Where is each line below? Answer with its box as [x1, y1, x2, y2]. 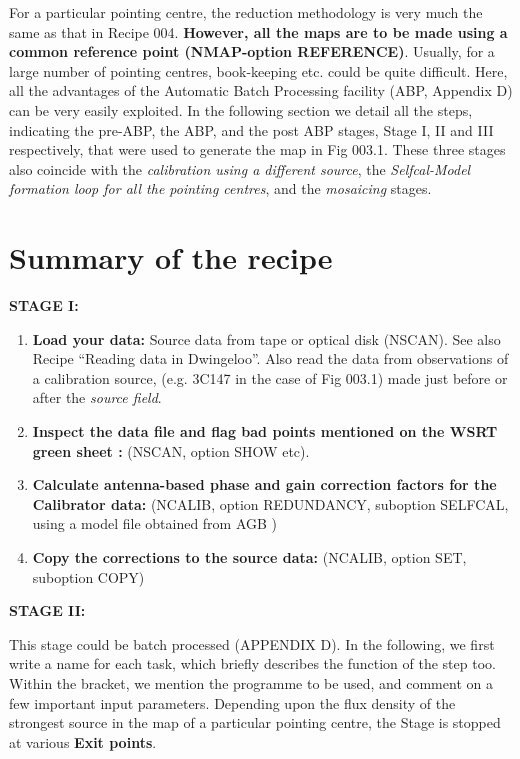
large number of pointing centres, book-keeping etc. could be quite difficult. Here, [9, 60, 508, 81]
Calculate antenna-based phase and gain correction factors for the [32, 474, 497, 495]
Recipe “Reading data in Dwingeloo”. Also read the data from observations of [32, 348, 509, 369]
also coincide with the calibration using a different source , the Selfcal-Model [9, 158, 471, 179]
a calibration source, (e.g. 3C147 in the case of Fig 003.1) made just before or [32, 367, 508, 388]
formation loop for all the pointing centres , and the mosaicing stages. [9, 178, 432, 199]
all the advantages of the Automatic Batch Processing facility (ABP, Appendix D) [9, 80, 513, 101]
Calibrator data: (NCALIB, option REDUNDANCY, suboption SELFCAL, [32, 493, 509, 514]
